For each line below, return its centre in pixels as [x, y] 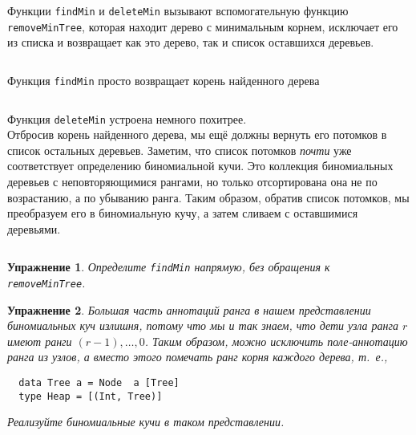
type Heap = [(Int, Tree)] [91, 396]
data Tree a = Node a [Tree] [99, 383]
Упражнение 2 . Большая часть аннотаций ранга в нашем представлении [189, 309]
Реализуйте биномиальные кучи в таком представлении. [146, 422]
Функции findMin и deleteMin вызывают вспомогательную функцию [178, 10]
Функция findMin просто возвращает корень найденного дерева [164, 80]
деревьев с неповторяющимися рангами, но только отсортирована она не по [192, 181]
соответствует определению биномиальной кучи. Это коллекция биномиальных [200, 166]
